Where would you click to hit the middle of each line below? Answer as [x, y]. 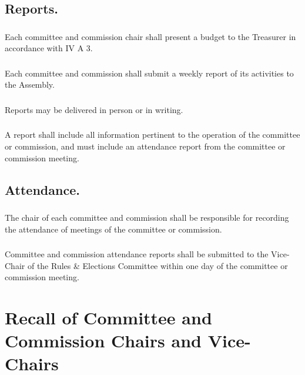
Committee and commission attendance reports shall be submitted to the [137, 254]
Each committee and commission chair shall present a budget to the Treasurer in [150, 36]
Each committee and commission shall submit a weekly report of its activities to [149, 73]
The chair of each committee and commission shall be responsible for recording [147, 217]
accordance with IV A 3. [49, 48]
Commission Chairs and [103, 341]
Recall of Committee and [108, 317]
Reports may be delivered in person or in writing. [94, 109]
